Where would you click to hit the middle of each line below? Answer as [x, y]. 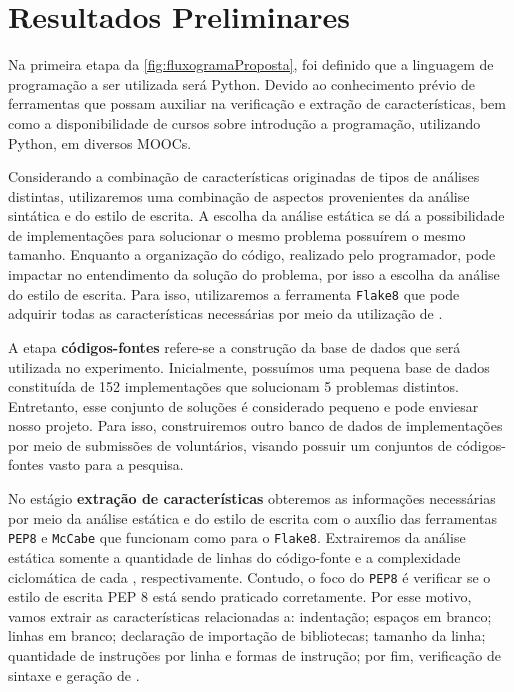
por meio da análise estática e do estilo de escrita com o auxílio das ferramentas [252, 517]
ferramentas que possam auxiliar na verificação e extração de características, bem [257, 103]
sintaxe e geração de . [74, 674]
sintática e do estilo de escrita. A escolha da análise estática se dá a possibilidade [256, 215]
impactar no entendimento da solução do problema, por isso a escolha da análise [254, 274]
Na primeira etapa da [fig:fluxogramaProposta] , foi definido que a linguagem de [251, 64]
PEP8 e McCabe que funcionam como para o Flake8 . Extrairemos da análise [237, 537]
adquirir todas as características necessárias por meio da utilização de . [225, 313]
